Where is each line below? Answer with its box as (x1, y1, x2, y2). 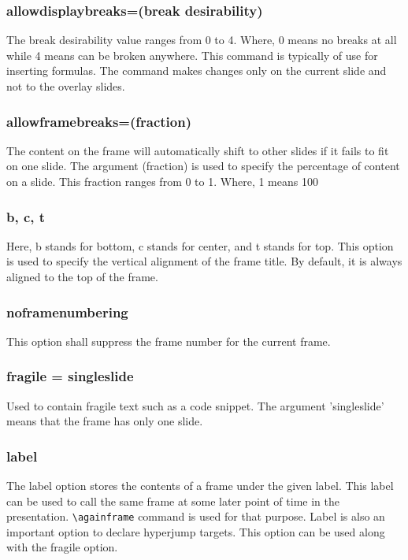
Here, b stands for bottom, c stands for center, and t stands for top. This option (6, 237, 394, 254)
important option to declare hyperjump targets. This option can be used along (6, 523, 385, 540)
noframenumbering (6, 302, 128, 321)
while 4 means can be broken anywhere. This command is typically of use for (6, 46, 378, 63)
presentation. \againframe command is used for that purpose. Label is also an (6, 508, 385, 525)
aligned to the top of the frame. (6, 269, 158, 284)
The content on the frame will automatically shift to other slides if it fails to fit (6, 142, 389, 158)
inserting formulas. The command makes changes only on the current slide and (6, 62, 387, 79)
